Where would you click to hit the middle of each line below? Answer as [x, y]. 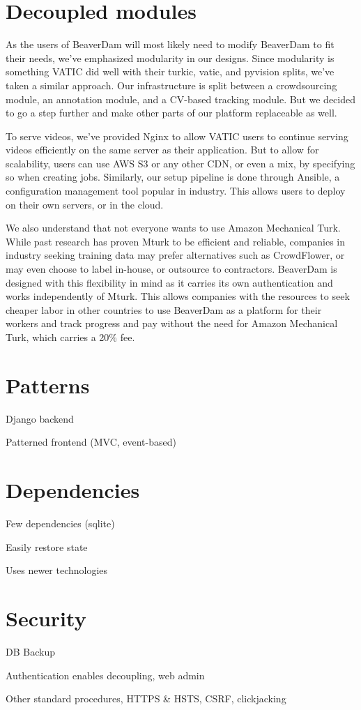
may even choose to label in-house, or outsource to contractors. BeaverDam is [171, 269]
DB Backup [30, 651]
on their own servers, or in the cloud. [85, 204]
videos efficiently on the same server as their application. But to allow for [162, 150]
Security [46, 618]
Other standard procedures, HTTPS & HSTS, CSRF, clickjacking [146, 698]
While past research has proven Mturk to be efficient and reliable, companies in [175, 241]
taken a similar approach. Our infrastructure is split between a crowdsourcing [171, 85]
